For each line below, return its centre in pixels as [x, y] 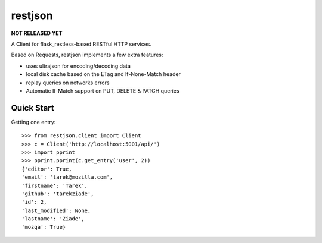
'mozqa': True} [44, 227]
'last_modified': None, [56, 210]
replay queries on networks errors [68, 83]
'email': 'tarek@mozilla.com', [67, 177]
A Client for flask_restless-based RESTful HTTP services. [81, 44]
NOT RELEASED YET [37, 33]
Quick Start [32, 108]
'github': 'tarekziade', [58, 194]
